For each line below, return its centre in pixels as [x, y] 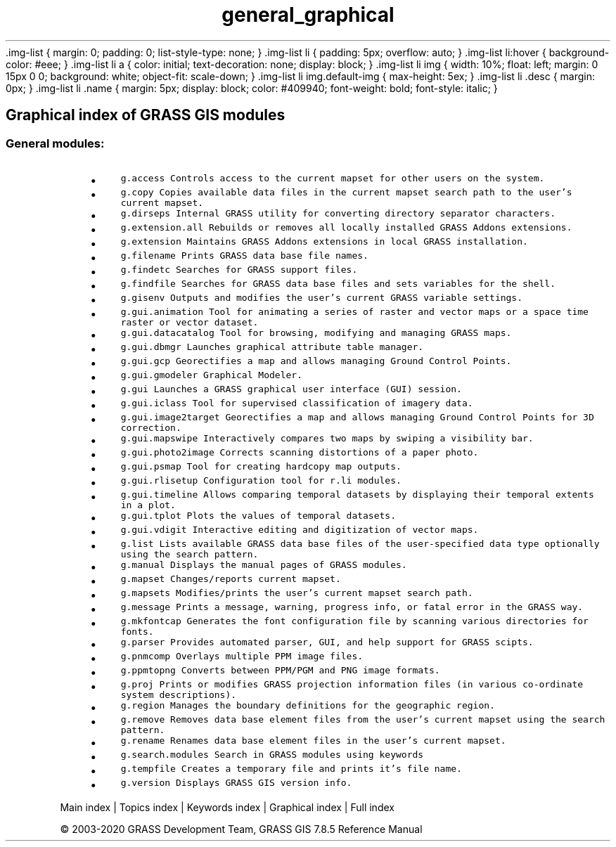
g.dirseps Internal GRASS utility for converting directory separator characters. [338, 213]
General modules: [55, 143]
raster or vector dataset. [190, 322]
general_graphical [308, 15]
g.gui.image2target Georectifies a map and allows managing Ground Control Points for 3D [357, 417]
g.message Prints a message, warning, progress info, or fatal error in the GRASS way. [352, 607]
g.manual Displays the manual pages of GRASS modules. [264, 564]
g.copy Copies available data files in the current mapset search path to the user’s [346, 192]
